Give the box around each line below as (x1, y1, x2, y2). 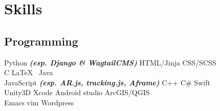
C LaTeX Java (4, 67, 53, 78)
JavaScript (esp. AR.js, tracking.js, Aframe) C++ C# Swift (4, 77, 210, 87)
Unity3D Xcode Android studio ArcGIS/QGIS (4, 87, 150, 98)
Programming (4, 33, 78, 49)
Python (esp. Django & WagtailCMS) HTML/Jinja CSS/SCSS (4, 57, 216, 68)
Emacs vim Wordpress (4, 97, 74, 107)
